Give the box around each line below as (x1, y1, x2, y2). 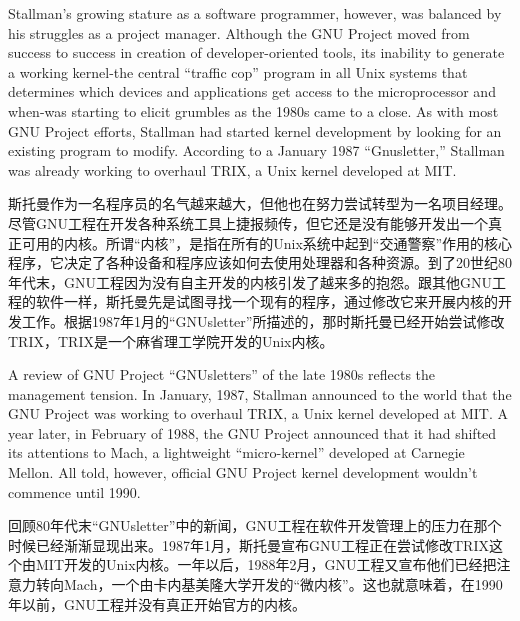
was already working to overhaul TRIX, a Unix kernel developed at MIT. (8, 159, 457, 180)
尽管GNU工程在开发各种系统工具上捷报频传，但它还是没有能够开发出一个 (8, 212, 488, 233)
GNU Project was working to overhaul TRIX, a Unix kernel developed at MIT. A (8, 403, 509, 424)
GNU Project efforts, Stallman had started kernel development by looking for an (8, 120, 502, 141)
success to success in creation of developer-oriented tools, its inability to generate (8, 42, 505, 63)
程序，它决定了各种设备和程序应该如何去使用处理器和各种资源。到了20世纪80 (8, 252, 512, 273)
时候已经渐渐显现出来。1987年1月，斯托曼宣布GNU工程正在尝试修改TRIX (8, 534, 489, 555)
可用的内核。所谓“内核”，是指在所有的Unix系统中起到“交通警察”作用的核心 (21, 232, 512, 253)
